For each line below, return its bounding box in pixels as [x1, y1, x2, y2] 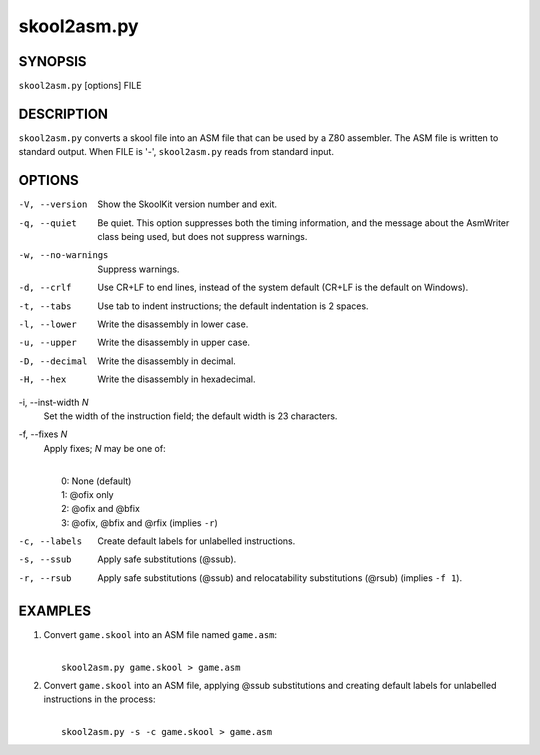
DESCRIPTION [18, 105, 109, 122]
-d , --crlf [18, 282, 72, 294]
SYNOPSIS [18, 53, 87, 70]
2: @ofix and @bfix [61, 503, 140, 515]
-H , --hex [18, 374, 67, 385]
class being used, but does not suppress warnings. [97, 231, 308, 243]
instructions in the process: [43, 693, 156, 705]
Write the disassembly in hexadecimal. [97, 373, 256, 385]
